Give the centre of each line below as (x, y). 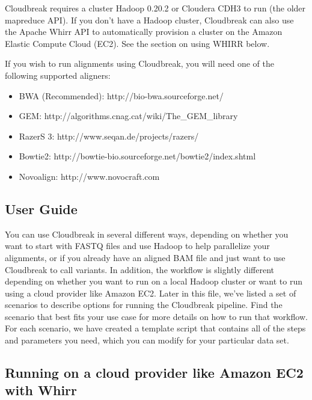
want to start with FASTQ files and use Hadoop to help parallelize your (137, 246)
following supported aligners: (58, 75)
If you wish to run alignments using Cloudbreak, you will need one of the (139, 63)
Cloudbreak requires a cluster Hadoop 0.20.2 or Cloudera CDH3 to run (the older (155, 8)
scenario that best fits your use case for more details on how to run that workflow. (156, 316)
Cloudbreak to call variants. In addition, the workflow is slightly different (140, 269)
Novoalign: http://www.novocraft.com (89, 176)
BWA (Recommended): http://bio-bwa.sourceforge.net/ (121, 95)
